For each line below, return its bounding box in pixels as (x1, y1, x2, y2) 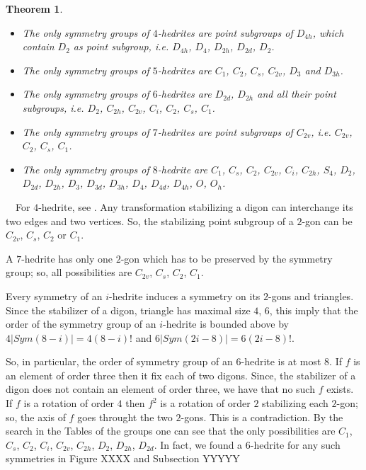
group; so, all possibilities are (6, 265, 132, 280)
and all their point (257, 86, 336, 101)
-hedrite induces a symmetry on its (108, 288, 261, 303)
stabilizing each (262, 396, 328, 411)
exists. (326, 382, 354, 396)
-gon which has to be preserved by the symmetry (120, 251, 333, 265)
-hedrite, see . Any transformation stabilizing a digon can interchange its (38, 199, 353, 214)
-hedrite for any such (250, 437, 341, 452)
